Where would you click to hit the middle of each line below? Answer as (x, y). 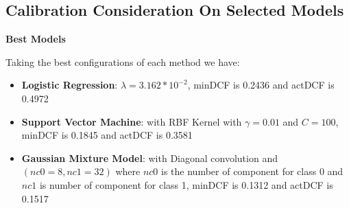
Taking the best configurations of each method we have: (123, 61)
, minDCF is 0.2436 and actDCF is (261, 85)
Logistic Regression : (70, 85)
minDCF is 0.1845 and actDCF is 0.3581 (107, 135)
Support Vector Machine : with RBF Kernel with (132, 121)
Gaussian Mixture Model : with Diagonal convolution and (149, 158)
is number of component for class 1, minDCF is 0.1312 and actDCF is (186, 184)
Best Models (36, 39)
